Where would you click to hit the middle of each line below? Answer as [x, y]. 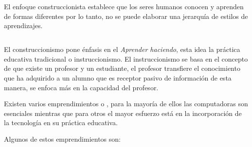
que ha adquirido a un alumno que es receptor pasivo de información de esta [118, 77]
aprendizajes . [23, 25]
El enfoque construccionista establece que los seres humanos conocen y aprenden [124, 6]
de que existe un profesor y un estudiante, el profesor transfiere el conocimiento [122, 68]
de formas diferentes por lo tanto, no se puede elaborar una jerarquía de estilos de [126, 16]
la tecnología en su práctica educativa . [61, 122]
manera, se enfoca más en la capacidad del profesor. [81, 87]
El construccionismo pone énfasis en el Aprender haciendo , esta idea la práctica [122, 49]
